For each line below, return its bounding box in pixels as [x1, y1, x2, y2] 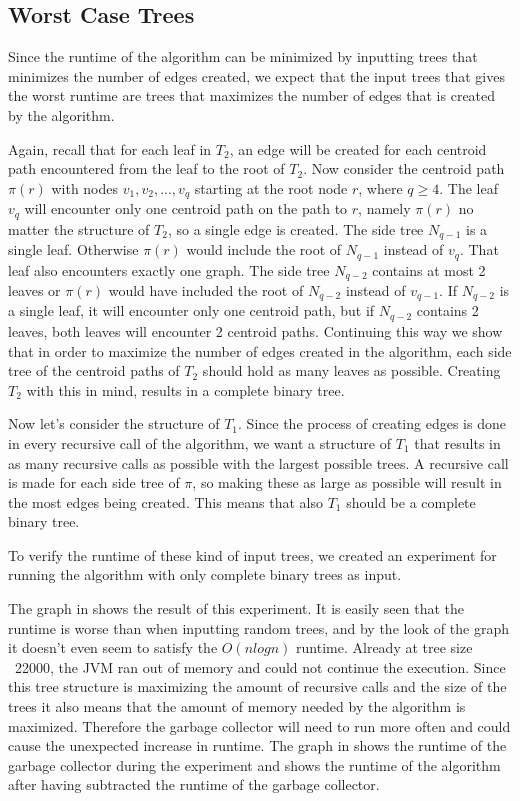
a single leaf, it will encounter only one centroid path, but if [8, 300, 375, 321]
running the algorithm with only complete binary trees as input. [8, 564, 402, 585]
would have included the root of [108, 280, 304, 301]
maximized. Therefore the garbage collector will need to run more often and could [8, 715, 511, 736]
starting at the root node [194, 177, 348, 198]
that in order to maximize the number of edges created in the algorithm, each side [8, 340, 512, 361]
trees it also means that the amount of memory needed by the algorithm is [8, 696, 466, 717]
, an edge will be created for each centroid [229, 138, 487, 159]
